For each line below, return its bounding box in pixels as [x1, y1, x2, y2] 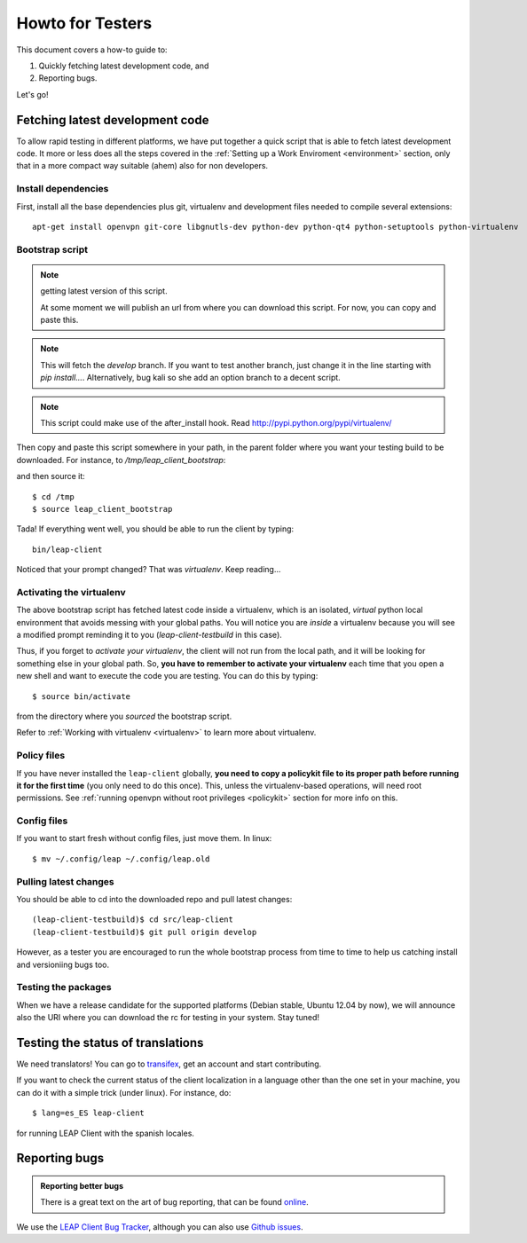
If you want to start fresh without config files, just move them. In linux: [16, 833, 272, 844]
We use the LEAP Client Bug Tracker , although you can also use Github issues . [16, 1221, 303, 1232]
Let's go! [16, 89, 49, 99]
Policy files [16, 750, 66, 762]
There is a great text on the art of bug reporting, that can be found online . [40, 1197, 310, 1208]
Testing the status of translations [16, 1035, 204, 1050]
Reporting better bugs [40, 1180, 124, 1191]
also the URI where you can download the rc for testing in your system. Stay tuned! [16, 1012, 319, 1023]
